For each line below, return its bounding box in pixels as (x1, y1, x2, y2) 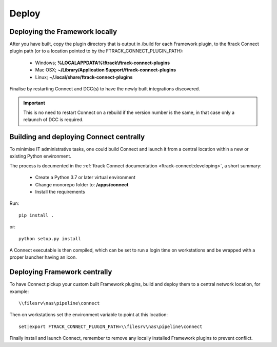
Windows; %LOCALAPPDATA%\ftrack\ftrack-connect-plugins (35, 60, 170, 66)
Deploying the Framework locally (9, 27, 117, 36)
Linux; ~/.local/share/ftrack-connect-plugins (35, 74, 133, 80)
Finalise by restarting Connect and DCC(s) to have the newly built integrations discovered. (9, 86, 200, 92)
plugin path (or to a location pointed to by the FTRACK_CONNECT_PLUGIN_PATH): (9, 48, 184, 54)
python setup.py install (18, 236, 81, 241)
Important (23, 100, 46, 106)
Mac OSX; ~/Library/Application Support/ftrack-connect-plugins (35, 67, 176, 73)
